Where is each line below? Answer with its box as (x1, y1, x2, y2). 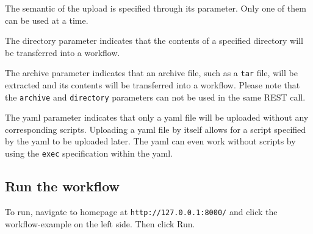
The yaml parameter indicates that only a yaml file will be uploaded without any (5, 111, 309, 124)
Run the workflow (5, 177, 120, 196)
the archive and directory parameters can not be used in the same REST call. (5, 90, 306, 103)
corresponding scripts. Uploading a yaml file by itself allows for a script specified (5, 122, 306, 135)
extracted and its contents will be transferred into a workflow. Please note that (5, 79, 300, 91)
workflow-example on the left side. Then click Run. (5, 217, 195, 230)
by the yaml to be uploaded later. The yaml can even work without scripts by (5, 135, 296, 147)
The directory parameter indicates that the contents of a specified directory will (5, 34, 303, 47)
